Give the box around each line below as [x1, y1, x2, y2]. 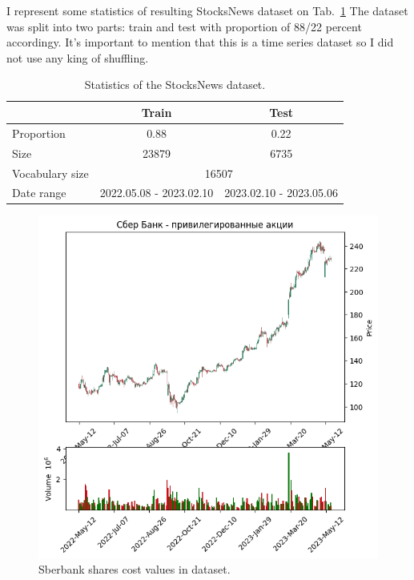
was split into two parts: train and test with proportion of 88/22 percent [6, 18, 362, 34]
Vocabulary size [12, 164, 89, 181]
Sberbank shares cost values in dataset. [38, 561, 231, 578]
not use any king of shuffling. [6, 49, 149, 66]
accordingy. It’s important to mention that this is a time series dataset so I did [6, 34, 394, 50]
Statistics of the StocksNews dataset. [84, 76, 266, 93]
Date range [12, 184, 66, 201]
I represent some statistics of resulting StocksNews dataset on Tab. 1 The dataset [6, 2, 408, 18]
